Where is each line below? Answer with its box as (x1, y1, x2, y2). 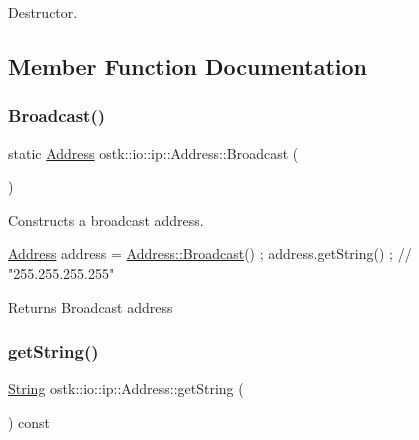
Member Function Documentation (8, 50, 368, 81)
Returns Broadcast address (8, 296, 173, 317)
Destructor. (8, 2, 78, 22)
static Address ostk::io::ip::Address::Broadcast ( (8, 142, 299, 163)
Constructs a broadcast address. (8, 209, 204, 230)
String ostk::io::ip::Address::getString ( (8, 378, 244, 399)
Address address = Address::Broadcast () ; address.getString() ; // (8, 243, 412, 264)
